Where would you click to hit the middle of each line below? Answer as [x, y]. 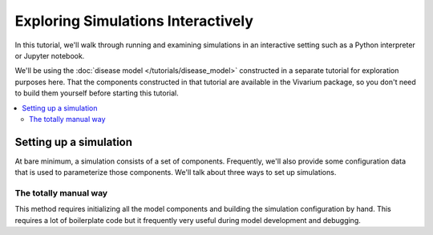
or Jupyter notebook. [50, 55]
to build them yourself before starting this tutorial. [97, 93]
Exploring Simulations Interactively [134, 21]
